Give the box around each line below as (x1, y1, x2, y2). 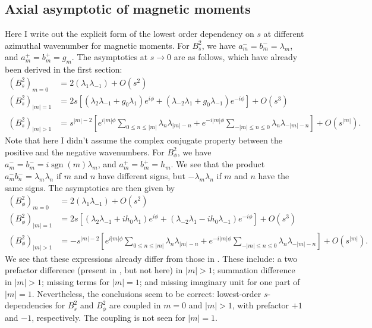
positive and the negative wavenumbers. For (5, 145, 165, 158)
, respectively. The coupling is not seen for (31, 311, 185, 323)
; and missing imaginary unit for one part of (139, 276, 300, 288)
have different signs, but (98, 170, 185, 182)
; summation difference (212, 264, 295, 276)
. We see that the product (171, 158, 265, 170)
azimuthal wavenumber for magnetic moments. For (5, 39, 190, 51)
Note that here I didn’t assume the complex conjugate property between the (5, 134, 282, 146)
